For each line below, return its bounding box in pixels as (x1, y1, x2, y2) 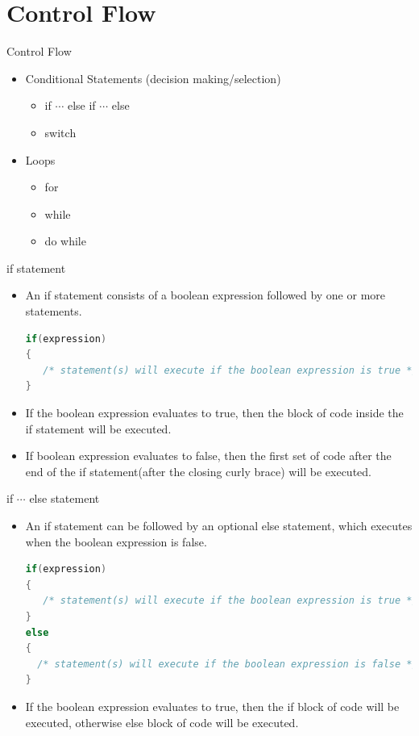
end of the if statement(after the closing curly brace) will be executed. (25, 462, 371, 479)
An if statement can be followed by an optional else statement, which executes (25, 517, 413, 533)
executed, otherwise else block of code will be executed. (25, 713, 299, 730)
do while (44, 232, 86, 249)
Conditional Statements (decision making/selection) (25, 69, 281, 86)
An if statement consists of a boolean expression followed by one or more (25, 286, 386, 303)
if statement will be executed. (25, 420, 172, 437)
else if (67, 97, 96, 114)
